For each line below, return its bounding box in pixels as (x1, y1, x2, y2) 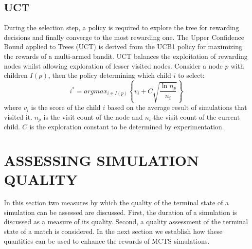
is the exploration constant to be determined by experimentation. (29, 122, 224, 132)
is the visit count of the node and (43, 111, 143, 122)
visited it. (4, 111, 33, 122)
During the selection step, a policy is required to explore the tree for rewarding (4, 22, 239, 33)
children (4, 70, 28, 80)
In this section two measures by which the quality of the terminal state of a (4, 197, 229, 208)
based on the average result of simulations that (107, 102, 247, 112)
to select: (178, 70, 205, 80)
